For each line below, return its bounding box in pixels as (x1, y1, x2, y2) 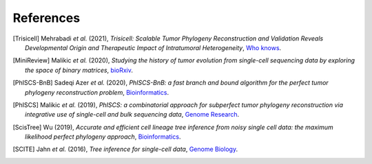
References (12, 10, 81, 25)
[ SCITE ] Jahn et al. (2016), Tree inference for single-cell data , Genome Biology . (12, 145, 238, 154)
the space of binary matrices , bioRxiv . (25, 66, 134, 74)
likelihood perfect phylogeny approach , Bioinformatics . (25, 132, 181, 141)
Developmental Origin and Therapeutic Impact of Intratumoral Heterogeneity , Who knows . (25, 43, 282, 51)
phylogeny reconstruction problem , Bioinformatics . (25, 88, 169, 96)
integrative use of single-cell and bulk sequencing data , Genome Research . (25, 110, 240, 119)
